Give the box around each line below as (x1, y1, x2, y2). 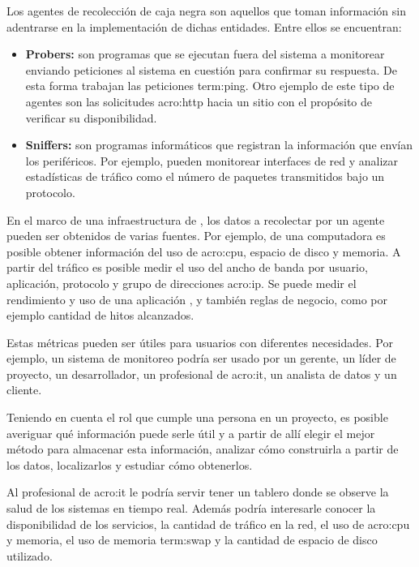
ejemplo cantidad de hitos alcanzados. (6, 307, 195, 324)
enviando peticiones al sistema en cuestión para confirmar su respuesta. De (25, 61, 397, 78)
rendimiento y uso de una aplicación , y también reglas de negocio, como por (6, 290, 388, 307)
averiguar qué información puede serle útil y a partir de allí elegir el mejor (6, 424, 375, 441)
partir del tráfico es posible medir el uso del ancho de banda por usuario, (6, 259, 368, 276)
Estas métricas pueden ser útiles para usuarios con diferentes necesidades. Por (6, 333, 393, 350)
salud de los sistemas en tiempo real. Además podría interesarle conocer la (6, 500, 376, 517)
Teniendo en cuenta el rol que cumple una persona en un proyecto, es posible (6, 409, 388, 426)
